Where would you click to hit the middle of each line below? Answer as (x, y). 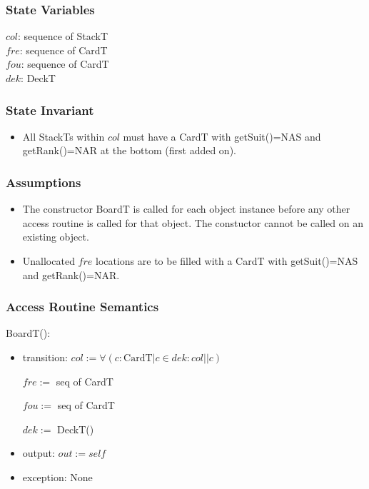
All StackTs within (64, 136)
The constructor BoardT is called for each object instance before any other (186, 209)
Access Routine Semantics (82, 307)
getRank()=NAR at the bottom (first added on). (129, 150)
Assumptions (44, 182)
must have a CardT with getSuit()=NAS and (222, 136)
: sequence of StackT (63, 36)
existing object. (56, 237)
